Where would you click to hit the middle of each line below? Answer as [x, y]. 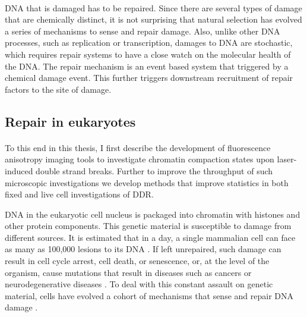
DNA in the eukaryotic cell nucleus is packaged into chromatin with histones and [153, 214]
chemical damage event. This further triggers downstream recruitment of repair [149, 78]
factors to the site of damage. [58, 89]
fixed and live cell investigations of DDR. [79, 194]
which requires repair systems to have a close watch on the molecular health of [148, 54]
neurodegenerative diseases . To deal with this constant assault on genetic [139, 284]
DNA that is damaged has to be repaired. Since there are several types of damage [153, 7]
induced [19, 170]
